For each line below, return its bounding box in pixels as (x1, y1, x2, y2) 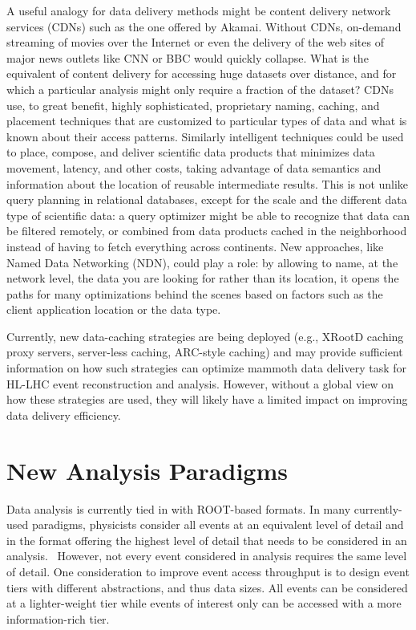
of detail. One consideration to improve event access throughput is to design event (6, 563, 410, 579)
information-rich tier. (6, 610, 110, 627)
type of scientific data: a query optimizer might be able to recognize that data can (6, 206, 410, 223)
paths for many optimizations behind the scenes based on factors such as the (6, 285, 383, 302)
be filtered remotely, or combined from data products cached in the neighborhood (6, 222, 407, 239)
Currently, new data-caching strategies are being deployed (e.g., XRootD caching (6, 327, 404, 344)
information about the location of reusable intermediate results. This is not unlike (6, 175, 409, 192)
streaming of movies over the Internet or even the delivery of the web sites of (6, 34, 384, 51)
